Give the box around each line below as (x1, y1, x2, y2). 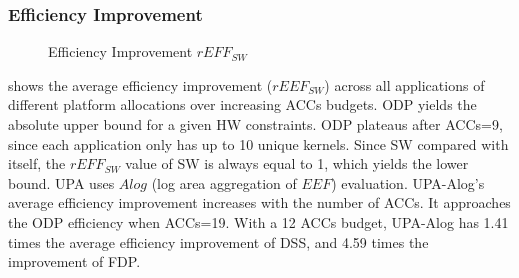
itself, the (8, 153, 66, 174)
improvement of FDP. (8, 251, 141, 272)
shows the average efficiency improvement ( (8, 74, 273, 95)
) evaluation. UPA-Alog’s (331, 172, 485, 193)
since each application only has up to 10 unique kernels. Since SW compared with (8, 133, 509, 154)
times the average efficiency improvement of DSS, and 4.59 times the (8, 231, 429, 252)
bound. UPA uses (8, 172, 115, 193)
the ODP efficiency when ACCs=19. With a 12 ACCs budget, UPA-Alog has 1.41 (8, 211, 509, 232)
